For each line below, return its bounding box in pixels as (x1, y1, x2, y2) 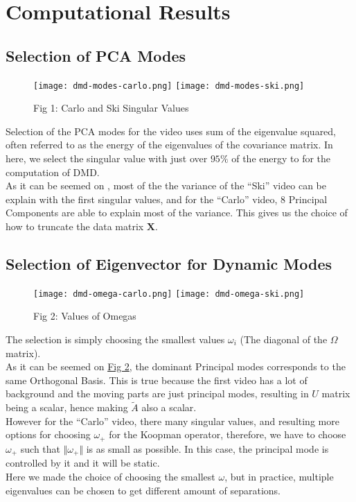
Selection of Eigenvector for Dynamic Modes (6, 252, 332, 274)
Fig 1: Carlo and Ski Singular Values (33, 101, 189, 115)
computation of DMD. (6, 164, 100, 179)
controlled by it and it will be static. (6, 456, 160, 470)
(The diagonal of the (240, 332, 328, 347)
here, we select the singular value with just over (6, 151, 208, 166)
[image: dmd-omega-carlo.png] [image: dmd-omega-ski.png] (33, 288, 305, 299)
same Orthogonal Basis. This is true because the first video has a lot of (6, 372, 308, 387)
